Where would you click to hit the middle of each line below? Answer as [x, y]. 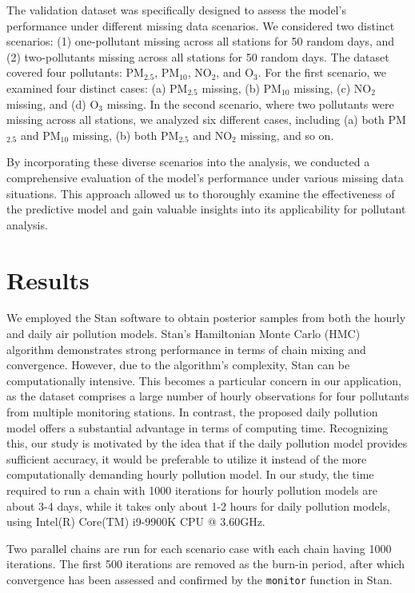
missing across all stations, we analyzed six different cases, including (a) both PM [206, 119]
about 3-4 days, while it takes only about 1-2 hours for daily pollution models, [198, 505]
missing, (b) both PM [126, 135]
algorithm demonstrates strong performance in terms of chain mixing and [186, 349]
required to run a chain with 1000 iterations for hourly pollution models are [192, 490]
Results [48, 279]
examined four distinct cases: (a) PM [97, 88]
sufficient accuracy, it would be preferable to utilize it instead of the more [187, 458]
